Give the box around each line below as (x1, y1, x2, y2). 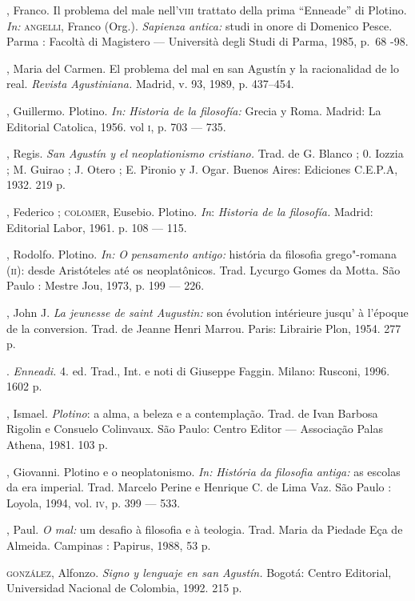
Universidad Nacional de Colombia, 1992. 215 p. (6, 579, 242, 596)
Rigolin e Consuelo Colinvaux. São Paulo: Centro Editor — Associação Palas (6, 420, 383, 437)
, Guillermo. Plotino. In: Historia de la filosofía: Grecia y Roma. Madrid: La (6, 102, 381, 118)
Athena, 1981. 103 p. (6, 436, 108, 453)
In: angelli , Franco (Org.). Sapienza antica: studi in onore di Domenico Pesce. (6, 17, 393, 34)
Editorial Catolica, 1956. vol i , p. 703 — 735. (6, 118, 226, 134)
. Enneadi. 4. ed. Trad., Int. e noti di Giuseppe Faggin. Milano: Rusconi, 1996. (6, 362, 390, 379)
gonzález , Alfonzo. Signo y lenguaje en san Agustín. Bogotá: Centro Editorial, (6, 563, 392, 580)
